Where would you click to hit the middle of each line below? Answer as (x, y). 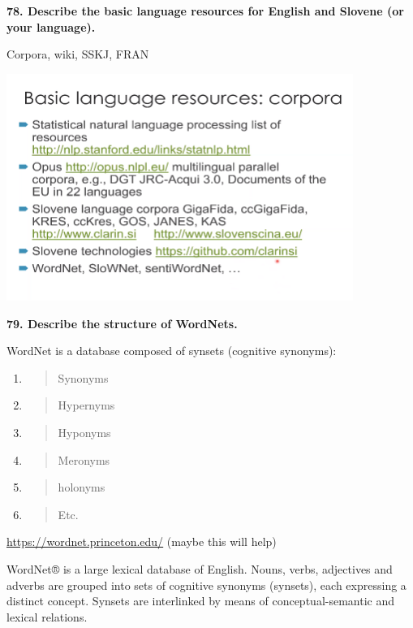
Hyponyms (84, 433)
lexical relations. (47, 616)
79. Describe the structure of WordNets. (122, 323)
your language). (51, 26)
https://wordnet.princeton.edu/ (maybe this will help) (142, 541)
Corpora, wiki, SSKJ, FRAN (78, 54)
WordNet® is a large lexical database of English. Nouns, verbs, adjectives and (200, 569)
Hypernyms (86, 405)
